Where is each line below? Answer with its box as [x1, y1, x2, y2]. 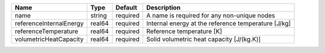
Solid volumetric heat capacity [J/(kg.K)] [146, 35, 261, 43]
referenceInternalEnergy [14, 19, 84, 27]
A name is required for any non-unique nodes [146, 11, 276, 19]
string [90, 11, 107, 19]
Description [146, 4, 181, 11]
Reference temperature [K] [146, 27, 223, 36]
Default [115, 4, 138, 11]
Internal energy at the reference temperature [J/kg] [146, 19, 291, 27]
